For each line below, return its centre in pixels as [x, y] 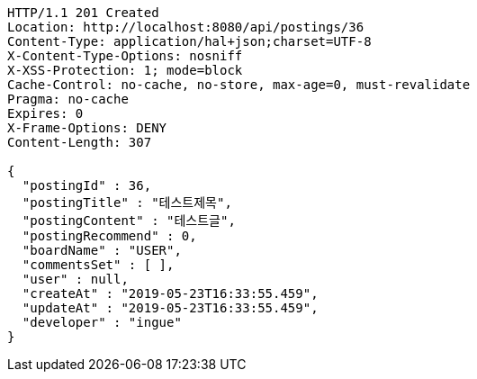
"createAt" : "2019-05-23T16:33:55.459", [170, 293]
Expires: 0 [45, 113]
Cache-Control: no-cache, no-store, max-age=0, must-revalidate [239, 85]
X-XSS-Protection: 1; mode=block [125, 70]
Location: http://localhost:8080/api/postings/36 [186, 27]
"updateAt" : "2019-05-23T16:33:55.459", [170, 308]
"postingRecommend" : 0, [109, 236]
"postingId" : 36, [87, 185]
